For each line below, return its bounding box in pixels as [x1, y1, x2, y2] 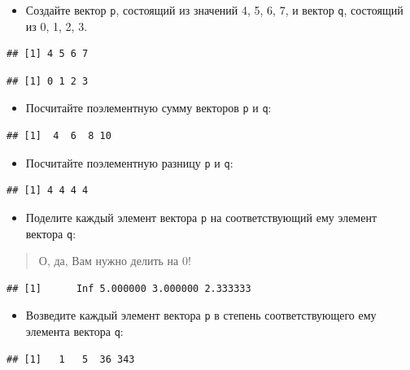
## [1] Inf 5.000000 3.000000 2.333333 [7, 282, 251, 294]
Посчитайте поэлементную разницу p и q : [25, 154, 233, 171]
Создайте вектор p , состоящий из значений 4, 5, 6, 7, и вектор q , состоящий [25, 2, 403, 18]
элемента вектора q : [25, 323, 124, 340]
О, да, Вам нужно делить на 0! [38, 252, 191, 269]
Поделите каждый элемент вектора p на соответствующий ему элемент [25, 208, 377, 225]
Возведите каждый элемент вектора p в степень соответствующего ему [25, 307, 377, 324]
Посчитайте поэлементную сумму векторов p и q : [25, 99, 272, 116]
